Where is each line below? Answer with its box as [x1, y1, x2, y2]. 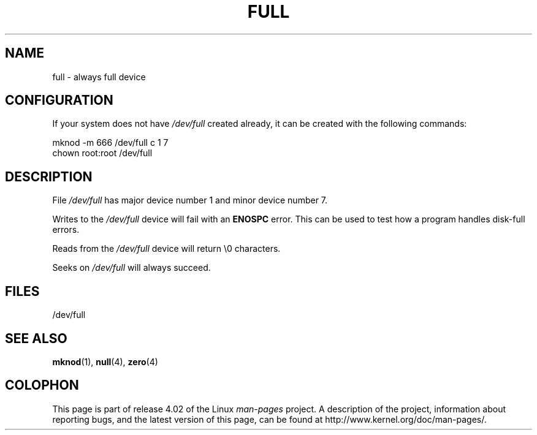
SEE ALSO [5, 330, 67, 346]
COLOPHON [5, 377, 79, 393]
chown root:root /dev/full [52, 148, 153, 159]
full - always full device [52, 71, 146, 82]
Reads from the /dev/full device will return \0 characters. [52, 243, 281, 254]
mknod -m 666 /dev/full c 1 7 [52, 137, 169, 148]
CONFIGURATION [5, 93, 113, 108]
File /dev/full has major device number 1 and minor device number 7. [52, 195, 328, 206]
